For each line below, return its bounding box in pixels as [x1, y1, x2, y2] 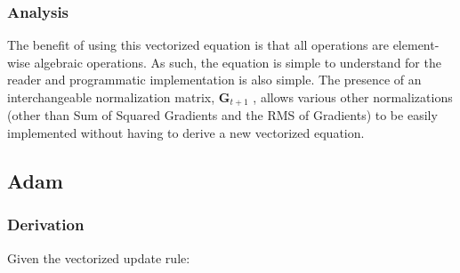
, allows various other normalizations [253, 88, 453, 106]
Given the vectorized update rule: [7, 248, 190, 267]
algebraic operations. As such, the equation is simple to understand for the [34, 52, 441, 71]
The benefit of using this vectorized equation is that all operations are [7, 36, 389, 54]
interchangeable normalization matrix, [7, 88, 215, 106]
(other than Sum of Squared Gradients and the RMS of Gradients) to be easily [7, 106, 438, 124]
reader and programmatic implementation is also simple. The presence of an [7, 70, 422, 89]
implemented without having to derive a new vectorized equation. [7, 124, 365, 142]
